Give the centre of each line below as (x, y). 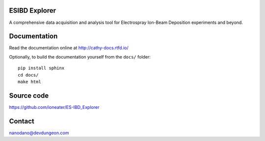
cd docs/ (28, 75)
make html (29, 81)
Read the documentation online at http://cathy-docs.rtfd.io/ (69, 48)
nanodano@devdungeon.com (39, 133)
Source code (29, 95)
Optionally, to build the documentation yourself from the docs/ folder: (80, 57)
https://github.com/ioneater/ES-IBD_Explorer (54, 107)
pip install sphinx (41, 68)
